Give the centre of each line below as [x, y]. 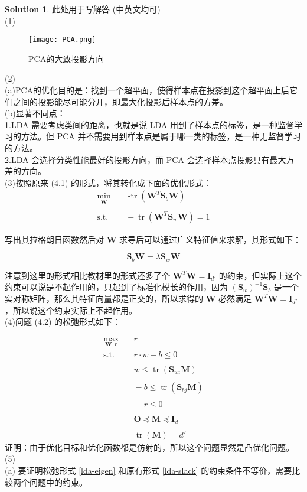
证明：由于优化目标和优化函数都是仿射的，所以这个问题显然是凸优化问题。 [149, 447]
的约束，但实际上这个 [260, 275]
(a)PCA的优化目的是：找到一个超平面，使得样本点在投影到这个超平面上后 [147, 90]
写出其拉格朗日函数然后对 [54, 239]
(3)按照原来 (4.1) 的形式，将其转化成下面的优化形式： [108, 182]
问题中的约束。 [58, 482]
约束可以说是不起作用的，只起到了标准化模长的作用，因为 [116, 287]
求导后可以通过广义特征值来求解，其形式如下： [210, 239]
